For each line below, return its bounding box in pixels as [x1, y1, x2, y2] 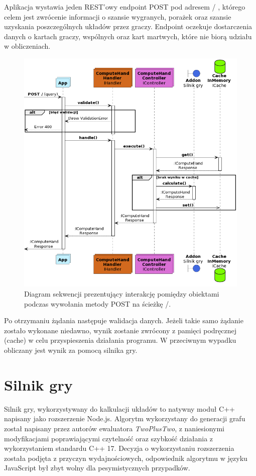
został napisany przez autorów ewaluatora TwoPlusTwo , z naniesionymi [4, 423, 224, 433]
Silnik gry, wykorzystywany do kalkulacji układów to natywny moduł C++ [4, 403, 235, 414]
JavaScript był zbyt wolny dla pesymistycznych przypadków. [4, 462, 190, 473]
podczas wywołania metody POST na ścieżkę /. [24, 298, 171, 309]
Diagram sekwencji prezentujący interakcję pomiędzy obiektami [24, 289, 219, 299]
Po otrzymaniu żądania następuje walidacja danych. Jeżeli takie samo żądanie [4, 315, 243, 326]
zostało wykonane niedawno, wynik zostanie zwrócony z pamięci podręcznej [4, 325, 237, 335]
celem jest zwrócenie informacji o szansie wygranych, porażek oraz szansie [4, 11, 231, 22]
